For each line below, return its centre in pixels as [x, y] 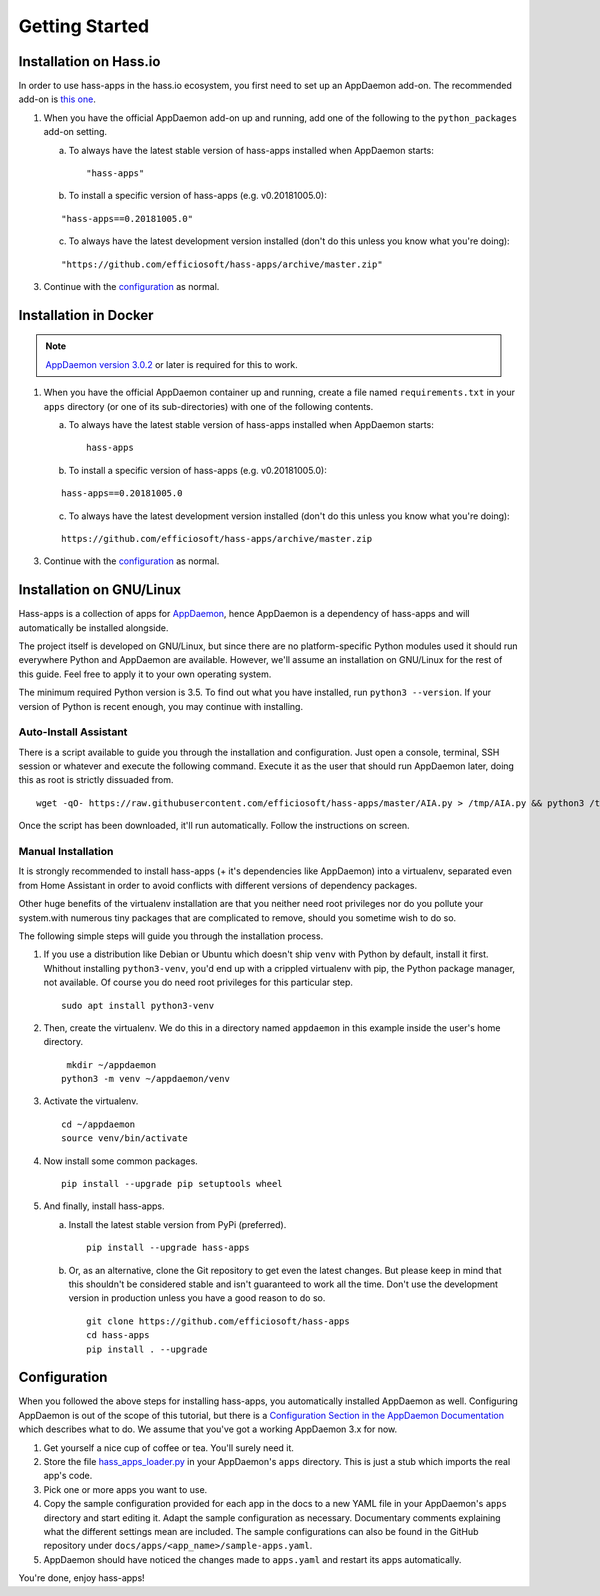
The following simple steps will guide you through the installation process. [171, 936]
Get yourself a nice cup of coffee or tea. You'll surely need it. [169, 1447]
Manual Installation [66, 851]
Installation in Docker [86, 315]
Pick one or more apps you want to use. [125, 1489]
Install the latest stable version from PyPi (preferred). [177, 1224]
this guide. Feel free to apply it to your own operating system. [145, 674]
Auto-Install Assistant [73, 732]
